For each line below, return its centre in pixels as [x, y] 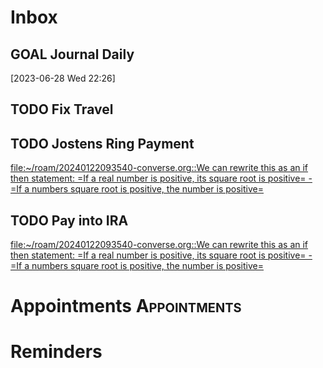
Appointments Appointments [126, 306]
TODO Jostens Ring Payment [102, 143]
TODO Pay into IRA [69, 220]
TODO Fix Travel [62, 109]
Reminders [56, 352]
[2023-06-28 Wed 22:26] [63, 78]
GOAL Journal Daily [72, 54]
